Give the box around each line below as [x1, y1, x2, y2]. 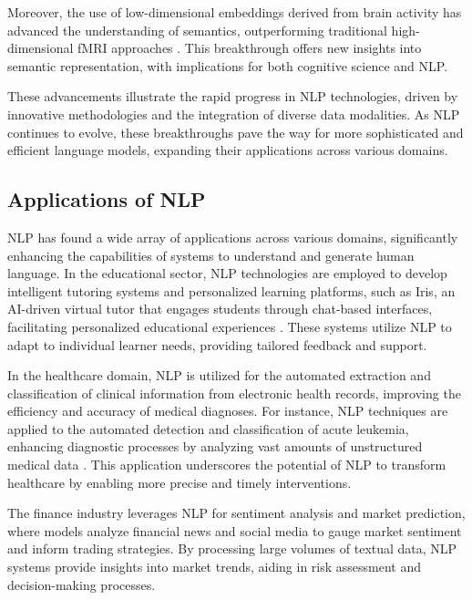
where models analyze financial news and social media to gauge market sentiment [7, 521, 462, 540]
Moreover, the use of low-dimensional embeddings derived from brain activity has [7, 3, 462, 21]
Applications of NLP [7, 185, 206, 213]
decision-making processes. [7, 574, 156, 594]
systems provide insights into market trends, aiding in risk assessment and [7, 557, 422, 576]
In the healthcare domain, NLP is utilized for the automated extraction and [7, 366, 431, 385]
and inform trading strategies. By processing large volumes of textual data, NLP [7, 539, 457, 558]
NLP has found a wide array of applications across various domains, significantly [7, 227, 458, 246]
